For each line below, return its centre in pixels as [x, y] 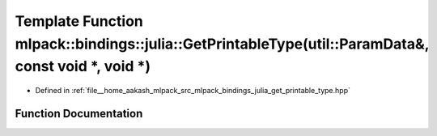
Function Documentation [79, 113]
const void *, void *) [83, 67]
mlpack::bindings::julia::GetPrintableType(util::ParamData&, [222, 44]
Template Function [79, 21]
